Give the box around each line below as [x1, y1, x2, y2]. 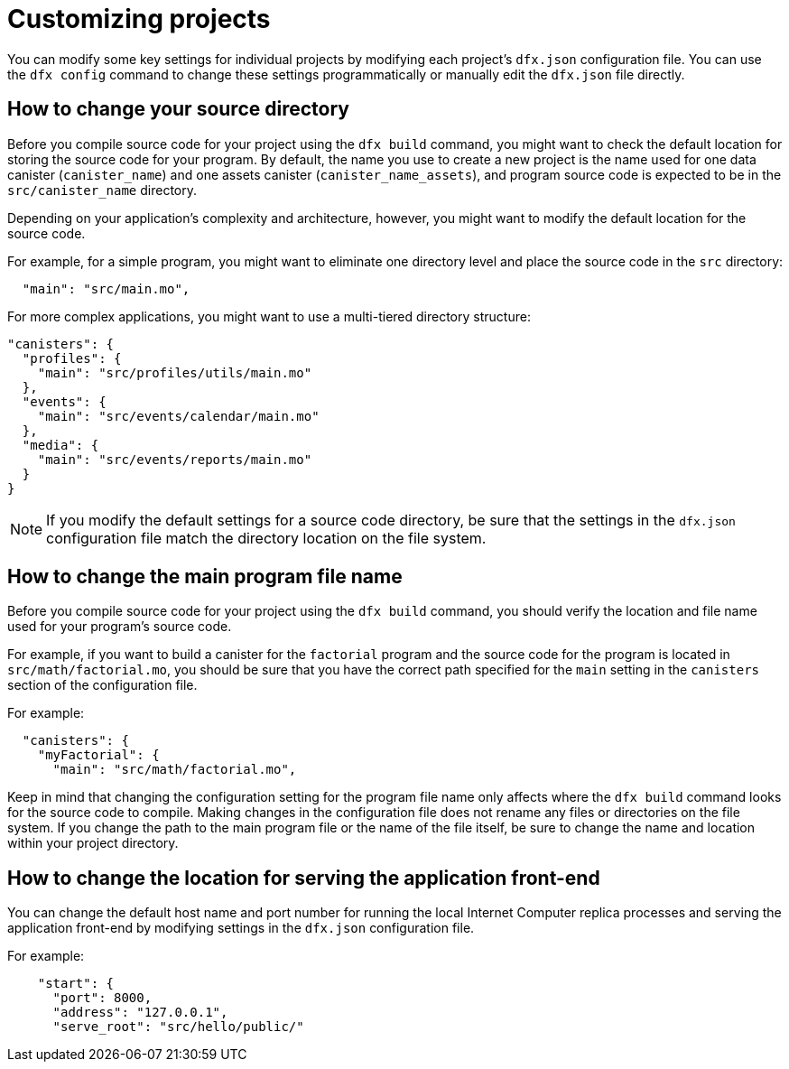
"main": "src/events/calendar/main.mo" [37, 408, 320, 423]
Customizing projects [7, 4, 271, 34]
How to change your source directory [7, 98, 349, 121]
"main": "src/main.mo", [22, 281, 190, 296]
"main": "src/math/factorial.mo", [52, 762, 297, 777]
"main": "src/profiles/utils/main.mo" [37, 365, 312, 380]
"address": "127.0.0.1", [52, 1005, 228, 1020]
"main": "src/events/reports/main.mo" [37, 451, 312, 467]
